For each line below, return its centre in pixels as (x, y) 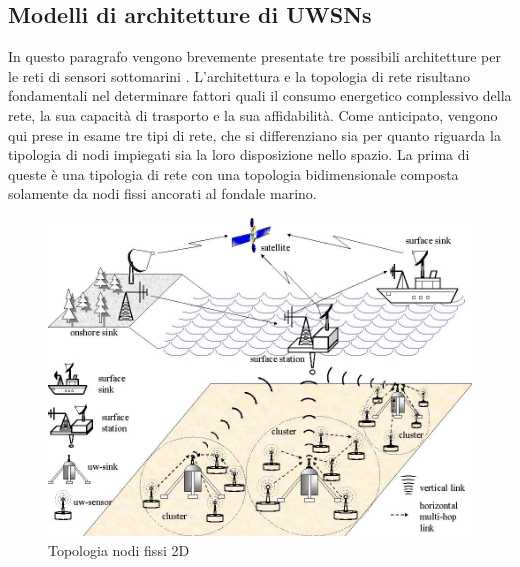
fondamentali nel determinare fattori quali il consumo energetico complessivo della (260, 95)
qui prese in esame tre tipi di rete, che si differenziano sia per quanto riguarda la (254, 134)
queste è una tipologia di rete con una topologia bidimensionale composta (233, 173)
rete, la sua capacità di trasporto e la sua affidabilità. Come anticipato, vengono (253, 114)
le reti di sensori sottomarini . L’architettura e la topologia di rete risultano (239, 75)
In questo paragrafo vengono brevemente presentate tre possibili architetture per (254, 56)
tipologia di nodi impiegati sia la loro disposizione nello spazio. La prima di (239, 154)
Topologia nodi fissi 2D (119, 549)
